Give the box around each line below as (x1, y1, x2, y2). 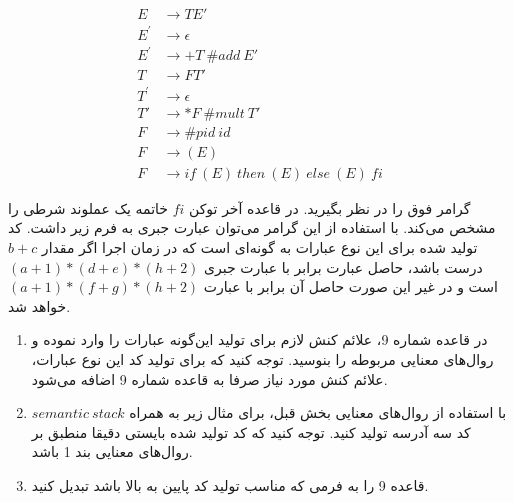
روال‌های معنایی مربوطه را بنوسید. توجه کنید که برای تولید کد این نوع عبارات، (31, 348, 494, 369)
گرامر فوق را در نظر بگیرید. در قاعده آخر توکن (189, 197, 471, 218)
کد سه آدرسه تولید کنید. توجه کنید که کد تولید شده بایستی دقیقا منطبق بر (31, 421, 471, 442)
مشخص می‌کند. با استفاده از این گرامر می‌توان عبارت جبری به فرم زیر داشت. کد (8, 217, 496, 238)
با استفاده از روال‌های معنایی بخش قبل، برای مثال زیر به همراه (129, 402, 507, 423)
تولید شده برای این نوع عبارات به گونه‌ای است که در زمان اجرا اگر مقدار (41, 236, 478, 257)
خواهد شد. (8, 295, 71, 316)
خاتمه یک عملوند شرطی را (8, 197, 168, 218)
